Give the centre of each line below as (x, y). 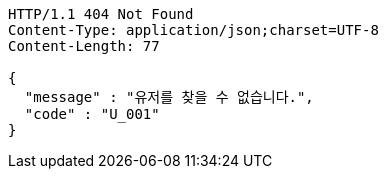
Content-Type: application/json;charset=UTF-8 (193, 30)
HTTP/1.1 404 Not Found (101, 14)
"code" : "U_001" (92, 114)
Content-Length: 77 (84, 46)
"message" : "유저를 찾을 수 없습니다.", (169, 97)
